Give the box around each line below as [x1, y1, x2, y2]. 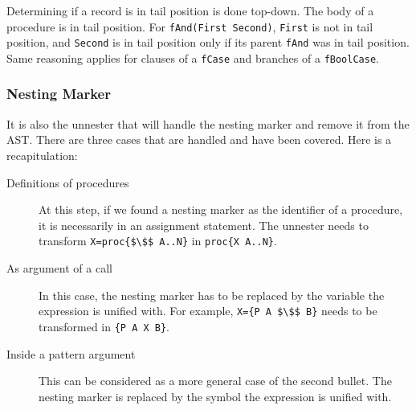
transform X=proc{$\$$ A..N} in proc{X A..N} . [39, 232, 277, 249]
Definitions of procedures [6, 174, 129, 191]
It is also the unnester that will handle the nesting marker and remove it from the [6, 115, 410, 132]
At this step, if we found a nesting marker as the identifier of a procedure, [39, 201, 403, 218]
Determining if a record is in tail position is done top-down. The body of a [6, 2, 374, 18]
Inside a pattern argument [6, 345, 136, 362]
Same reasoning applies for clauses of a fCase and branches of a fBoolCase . [6, 49, 379, 66]
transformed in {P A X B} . [39, 318, 170, 334]
